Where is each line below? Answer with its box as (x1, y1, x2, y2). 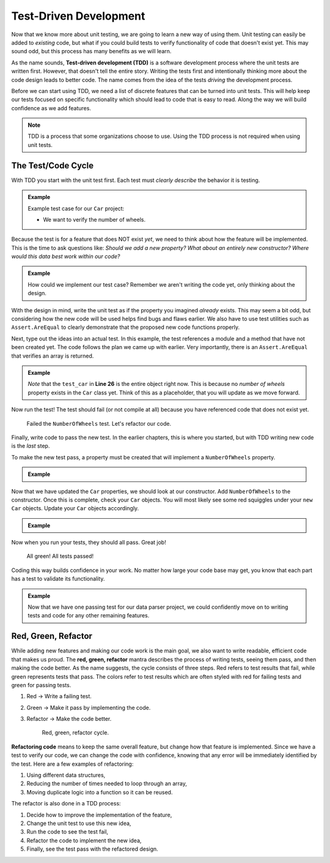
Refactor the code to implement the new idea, (26, 837, 142, 844)
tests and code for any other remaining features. (28, 612, 150, 619)
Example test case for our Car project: (28, 205, 125, 212)
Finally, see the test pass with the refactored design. (26, 845, 158, 853)
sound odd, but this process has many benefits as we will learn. (11, 48, 172, 55)
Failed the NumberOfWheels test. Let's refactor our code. (26, 420, 171, 427)
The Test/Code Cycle (11, 160, 94, 171)
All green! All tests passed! (26, 552, 94, 560)
